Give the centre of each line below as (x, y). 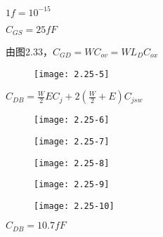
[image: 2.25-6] (72, 120)
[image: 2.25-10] (74, 206)
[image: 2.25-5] (72, 74)
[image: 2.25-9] (72, 185)
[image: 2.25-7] (72, 141)
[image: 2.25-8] (72, 163)
